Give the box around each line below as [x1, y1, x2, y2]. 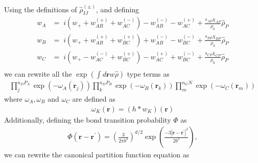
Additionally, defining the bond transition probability [4, 114, 171, 125]
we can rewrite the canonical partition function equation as [4, 149, 190, 160]
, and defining [96, 4, 139, 14]
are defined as [72, 93, 115, 104]
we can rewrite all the [4, 68, 72, 79]
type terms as [127, 68, 170, 79]
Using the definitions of [4, 4, 77, 14]
